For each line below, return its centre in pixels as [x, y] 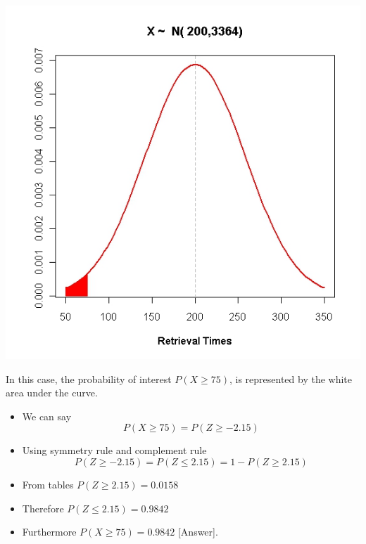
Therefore [43, 508]
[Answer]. [198, 532]
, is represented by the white [291, 378]
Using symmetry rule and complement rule [114, 450]
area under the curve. [52, 393]
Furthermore [49, 532]
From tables [48, 485]
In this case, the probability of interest [89, 378]
